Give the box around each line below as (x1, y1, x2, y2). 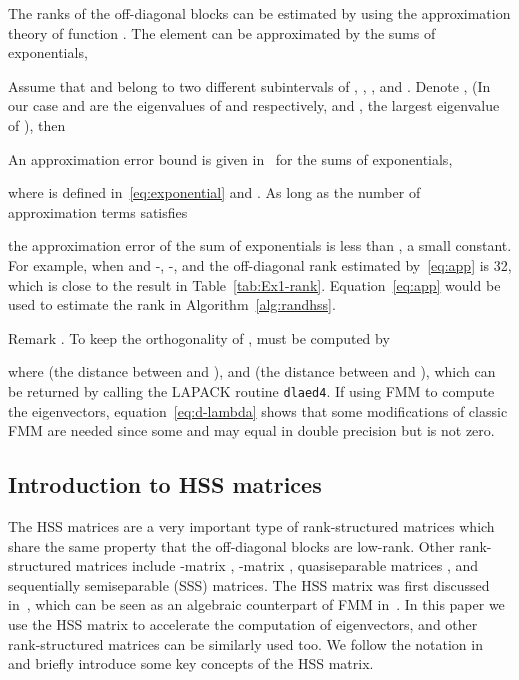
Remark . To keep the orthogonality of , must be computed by (8, 327, 390, 348)
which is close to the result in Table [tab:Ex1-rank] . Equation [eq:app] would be (8, 274, 501, 295)
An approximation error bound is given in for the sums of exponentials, (8, 148, 453, 169)
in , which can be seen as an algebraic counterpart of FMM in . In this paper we (8, 594, 505, 615)
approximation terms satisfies (8, 201, 188, 222)
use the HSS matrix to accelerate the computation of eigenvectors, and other (8, 613, 478, 634)
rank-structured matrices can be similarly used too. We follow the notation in (8, 633, 483, 654)
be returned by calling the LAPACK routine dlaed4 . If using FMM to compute (8, 380, 495, 401)
